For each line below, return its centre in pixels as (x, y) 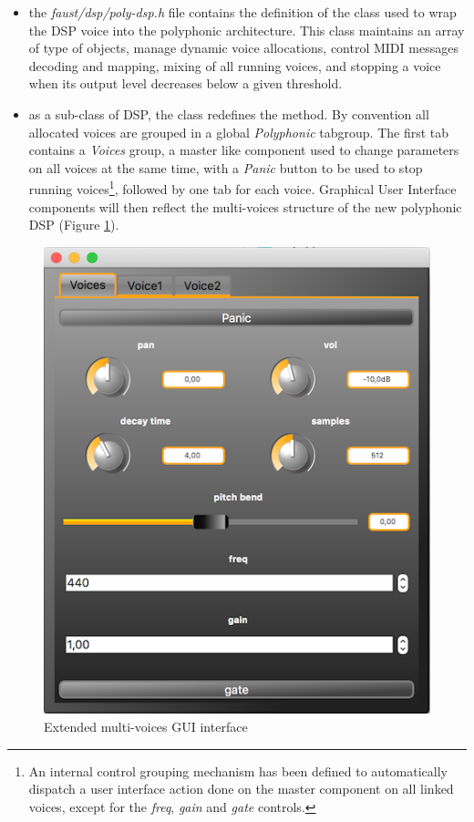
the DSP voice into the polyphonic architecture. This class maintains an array (247, 30)
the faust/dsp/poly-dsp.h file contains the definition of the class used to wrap (242, 12)
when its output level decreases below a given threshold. (185, 83)
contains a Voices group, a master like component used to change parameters (244, 150)
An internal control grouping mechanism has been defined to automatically (238, 771)
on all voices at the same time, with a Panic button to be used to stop (226, 167)
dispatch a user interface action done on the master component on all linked (241, 789)
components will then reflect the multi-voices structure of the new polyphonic (245, 206)
